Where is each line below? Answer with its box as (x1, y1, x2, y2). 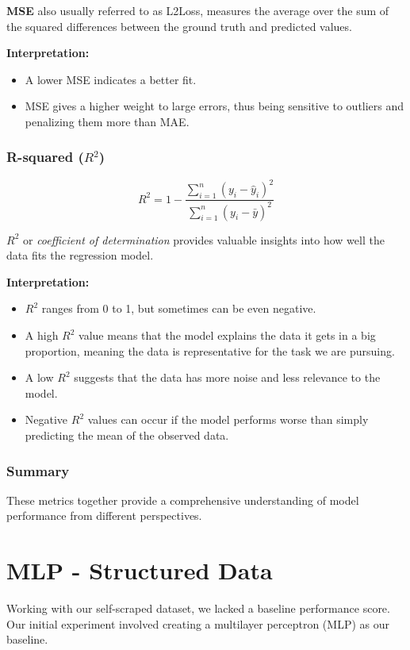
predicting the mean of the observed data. (25, 427, 229, 443)
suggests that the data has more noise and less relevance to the (74, 369, 381, 386)
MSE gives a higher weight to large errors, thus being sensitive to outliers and (25, 98, 404, 114)
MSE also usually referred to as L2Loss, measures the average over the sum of (6, 2, 389, 18)
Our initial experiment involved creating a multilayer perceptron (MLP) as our (6, 615, 389, 632)
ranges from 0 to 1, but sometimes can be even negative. (41, 300, 316, 317)
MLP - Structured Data (6, 554, 273, 587)
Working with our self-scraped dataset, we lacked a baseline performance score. (6, 600, 390, 617)
